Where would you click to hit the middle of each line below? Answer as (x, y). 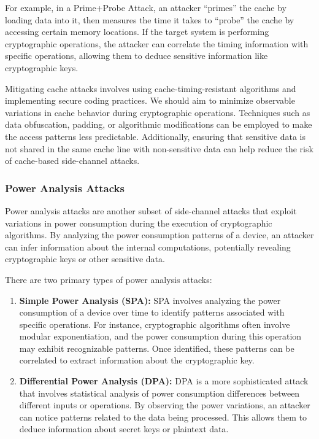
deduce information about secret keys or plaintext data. (124, 429)
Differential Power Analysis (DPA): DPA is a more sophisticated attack (164, 381)
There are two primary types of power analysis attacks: (109, 279)
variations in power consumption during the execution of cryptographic (139, 223)
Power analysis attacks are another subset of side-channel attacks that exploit (151, 210)
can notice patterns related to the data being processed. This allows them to (163, 417)
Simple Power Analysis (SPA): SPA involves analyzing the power (150, 300)
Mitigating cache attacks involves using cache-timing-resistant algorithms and (151, 88)
